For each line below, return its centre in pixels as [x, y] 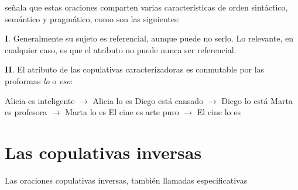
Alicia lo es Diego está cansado [148, 100]
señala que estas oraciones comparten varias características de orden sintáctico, [146, 7]
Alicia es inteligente [40, 100]
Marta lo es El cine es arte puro [122, 112]
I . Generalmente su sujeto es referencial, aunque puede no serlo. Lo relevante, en [149, 38]
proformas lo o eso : [39, 80]
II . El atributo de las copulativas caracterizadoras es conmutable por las [135, 69]
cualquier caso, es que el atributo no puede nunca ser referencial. [121, 49]
